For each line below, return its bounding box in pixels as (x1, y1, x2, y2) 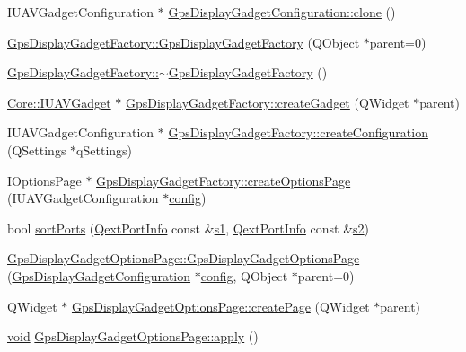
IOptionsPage (7, 171, 82, 189)
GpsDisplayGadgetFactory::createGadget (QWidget (125, 92, 409, 111)
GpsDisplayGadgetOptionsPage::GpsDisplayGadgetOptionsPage (7, 249, 360, 268)
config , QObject (200, 266, 288, 285)
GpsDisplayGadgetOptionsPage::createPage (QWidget (71, 296, 370, 315)
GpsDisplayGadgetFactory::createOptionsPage (96, 171, 351, 189)
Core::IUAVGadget (7, 92, 111, 111)
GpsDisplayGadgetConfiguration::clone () (168, 3, 396, 21)
